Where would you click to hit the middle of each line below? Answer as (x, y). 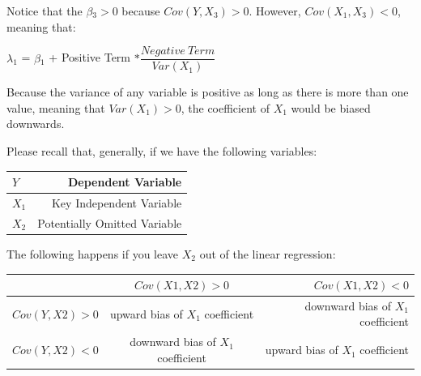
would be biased (331, 107)
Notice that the (45, 11)
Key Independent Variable (117, 202)
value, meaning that (56, 107)
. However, (275, 11)
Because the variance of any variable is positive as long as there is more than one (208, 92)
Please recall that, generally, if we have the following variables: (162, 151)
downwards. (36, 124)
